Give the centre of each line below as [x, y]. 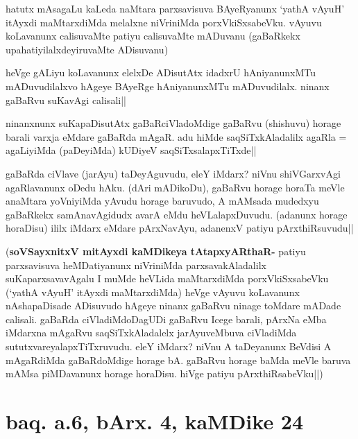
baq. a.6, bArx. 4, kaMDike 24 [155, 421]
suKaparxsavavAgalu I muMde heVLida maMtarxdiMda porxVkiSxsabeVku [167, 278]
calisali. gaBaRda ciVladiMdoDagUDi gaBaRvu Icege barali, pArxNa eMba [166, 319]
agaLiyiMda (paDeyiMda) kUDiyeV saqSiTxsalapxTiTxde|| [131, 150]
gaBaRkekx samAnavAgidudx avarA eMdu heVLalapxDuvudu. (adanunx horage [177, 214]
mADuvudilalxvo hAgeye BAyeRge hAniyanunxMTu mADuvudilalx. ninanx [168, 86]
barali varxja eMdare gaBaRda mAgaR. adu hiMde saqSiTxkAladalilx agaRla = [176, 136]
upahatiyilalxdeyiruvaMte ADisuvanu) [87, 49]
